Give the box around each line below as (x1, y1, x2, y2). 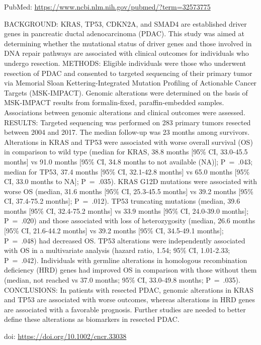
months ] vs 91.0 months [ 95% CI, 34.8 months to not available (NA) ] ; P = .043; (4, 156, 253, 166)
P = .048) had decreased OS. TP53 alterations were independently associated (4, 235, 245, 245)
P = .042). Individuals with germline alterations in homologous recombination (4, 254, 247, 265)
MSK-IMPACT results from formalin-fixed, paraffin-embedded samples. (4, 97, 224, 108)
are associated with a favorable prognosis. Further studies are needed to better (4, 304, 246, 314)
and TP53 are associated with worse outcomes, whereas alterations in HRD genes (4, 294, 255, 305)
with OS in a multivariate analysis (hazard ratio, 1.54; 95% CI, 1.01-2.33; (4, 245, 230, 255)
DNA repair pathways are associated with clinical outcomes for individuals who (4, 48, 249, 58)
